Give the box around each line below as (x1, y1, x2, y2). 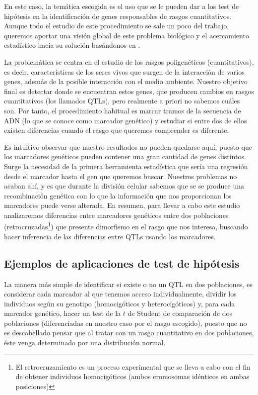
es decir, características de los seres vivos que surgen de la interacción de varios (4, 66, 245, 77)
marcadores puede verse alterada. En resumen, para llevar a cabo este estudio (4, 200, 240, 210)
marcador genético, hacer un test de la (4, 308, 121, 318)
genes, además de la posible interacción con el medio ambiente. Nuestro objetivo (4, 76, 248, 87)
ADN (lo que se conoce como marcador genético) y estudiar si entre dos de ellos (4, 115, 247, 125)
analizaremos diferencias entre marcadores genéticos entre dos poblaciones (4, 209, 229, 220)
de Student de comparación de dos (128, 308, 232, 318)
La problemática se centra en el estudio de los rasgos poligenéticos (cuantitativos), (4, 56, 254, 67)
